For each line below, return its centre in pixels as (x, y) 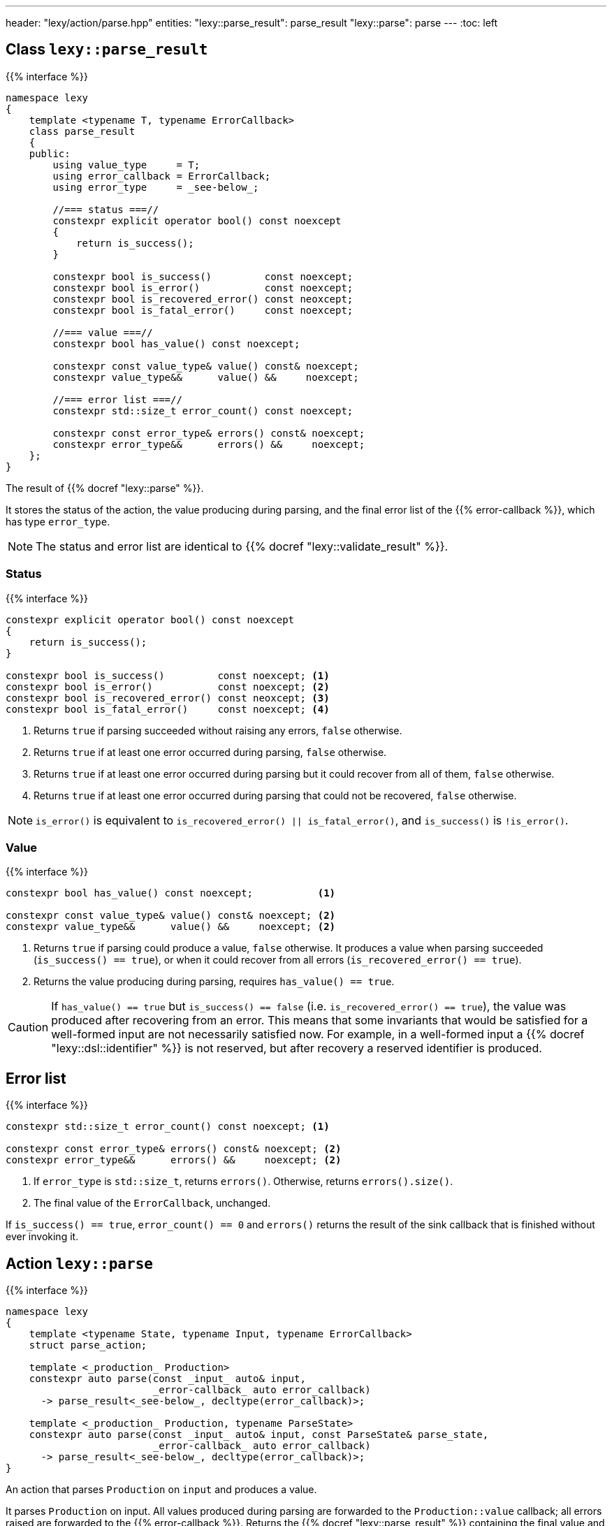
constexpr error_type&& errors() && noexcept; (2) (174, 1160)
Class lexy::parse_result (107, 50)
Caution (28, 1027)
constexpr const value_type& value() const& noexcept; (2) (171, 916)
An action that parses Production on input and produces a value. (161, 1490)
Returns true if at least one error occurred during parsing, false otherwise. (210, 752)
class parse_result (82, 131)
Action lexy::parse (79, 1263)
